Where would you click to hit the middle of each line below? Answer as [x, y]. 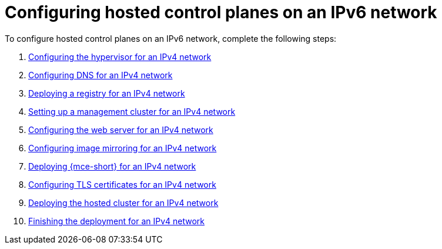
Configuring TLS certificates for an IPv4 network [122, 184]
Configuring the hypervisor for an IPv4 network [120, 57]
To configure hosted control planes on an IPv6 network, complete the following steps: [171, 38]
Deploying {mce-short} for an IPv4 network [112, 166]
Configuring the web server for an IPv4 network [121, 130]
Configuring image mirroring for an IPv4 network [123, 148]
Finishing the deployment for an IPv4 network [117, 221]
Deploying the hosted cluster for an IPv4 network [123, 202]
